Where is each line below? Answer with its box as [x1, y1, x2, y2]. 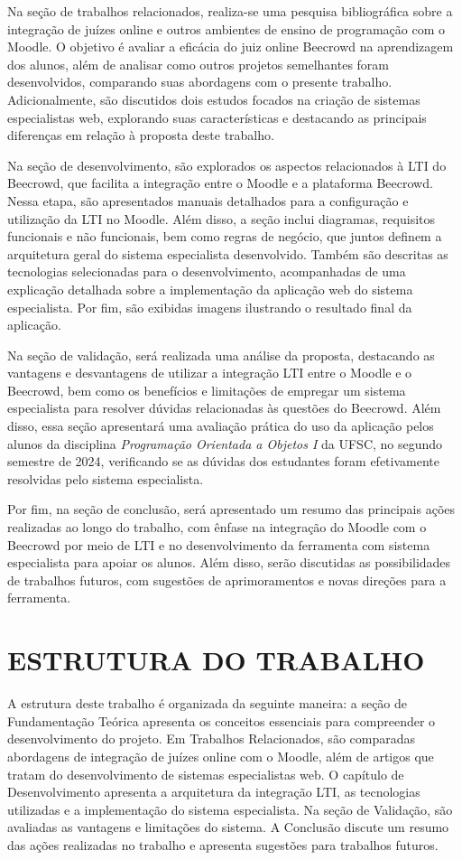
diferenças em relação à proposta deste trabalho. [7, 126, 274, 145]
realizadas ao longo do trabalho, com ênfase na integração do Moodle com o [7, 518, 427, 537]
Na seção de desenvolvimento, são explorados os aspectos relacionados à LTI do [7, 155, 447, 174]
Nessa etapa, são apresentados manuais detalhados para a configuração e [7, 191, 409, 210]
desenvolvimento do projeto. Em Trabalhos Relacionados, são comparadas [7, 729, 416, 748]
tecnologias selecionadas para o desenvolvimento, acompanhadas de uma [7, 262, 406, 281]
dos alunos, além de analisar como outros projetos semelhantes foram [7, 54, 389, 73]
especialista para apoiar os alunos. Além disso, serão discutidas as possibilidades [7, 553, 451, 572]
